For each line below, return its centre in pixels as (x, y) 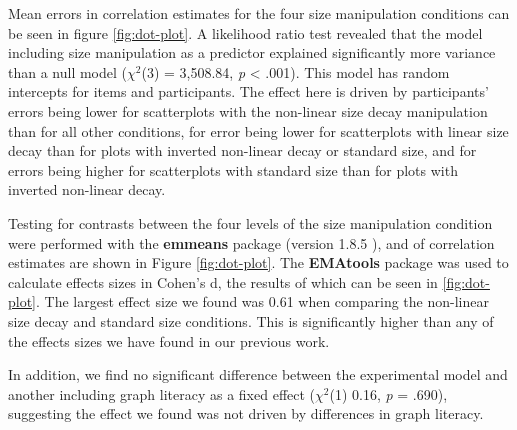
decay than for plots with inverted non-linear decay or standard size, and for (242, 150)
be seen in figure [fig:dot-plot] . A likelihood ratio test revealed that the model (245, 32)
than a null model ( (68, 71)
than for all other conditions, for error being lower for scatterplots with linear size (258, 130)
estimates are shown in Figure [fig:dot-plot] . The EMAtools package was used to (258, 262)
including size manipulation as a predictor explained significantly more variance (252, 52)
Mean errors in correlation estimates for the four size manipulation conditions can (259, 13)
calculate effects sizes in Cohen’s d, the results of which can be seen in (223, 281)
